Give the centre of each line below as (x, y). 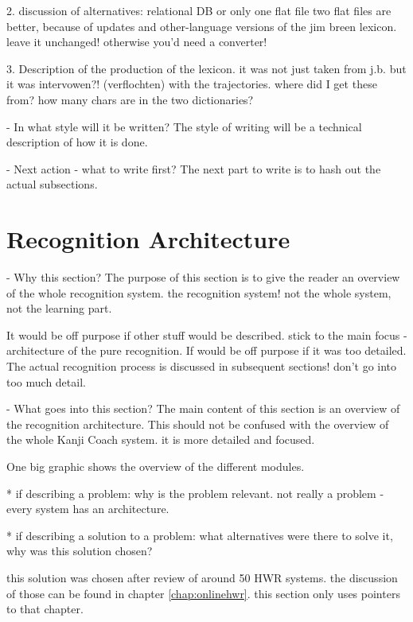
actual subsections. (52, 184)
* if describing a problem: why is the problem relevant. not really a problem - (195, 493)
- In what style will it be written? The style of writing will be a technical (184, 126)
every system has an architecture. (88, 509)
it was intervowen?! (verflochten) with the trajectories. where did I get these (192, 84)
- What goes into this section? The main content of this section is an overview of (203, 408)
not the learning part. (59, 308)
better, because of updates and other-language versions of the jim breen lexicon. (202, 26)
